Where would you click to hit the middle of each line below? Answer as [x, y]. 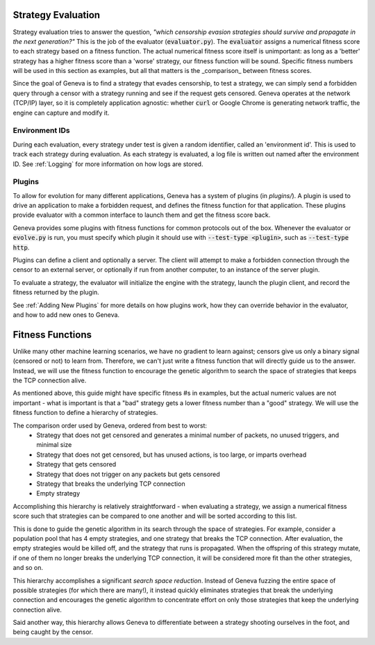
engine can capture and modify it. [61, 113]
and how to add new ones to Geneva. [66, 315]
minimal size [54, 445]
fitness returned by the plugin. [56, 293]
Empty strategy [58, 493]
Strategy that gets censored [76, 464]
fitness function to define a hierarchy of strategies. [85, 413]
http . [21, 247]
